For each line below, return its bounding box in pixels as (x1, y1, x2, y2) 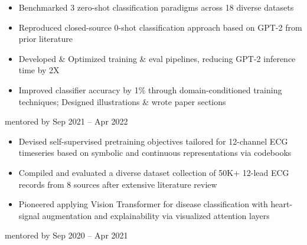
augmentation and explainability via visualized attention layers (42, 209, 270, 221)
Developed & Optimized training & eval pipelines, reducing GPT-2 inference (18, 52, 296, 64)
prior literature (18, 32, 73, 45)
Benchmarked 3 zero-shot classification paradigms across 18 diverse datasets (18, 1, 294, 13)
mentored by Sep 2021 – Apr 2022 (5, 115, 128, 128)
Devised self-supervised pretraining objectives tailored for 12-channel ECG (18, 135, 288, 147)
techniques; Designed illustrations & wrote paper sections (18, 95, 226, 107)
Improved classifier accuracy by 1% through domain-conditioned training (18, 83, 282, 96)
